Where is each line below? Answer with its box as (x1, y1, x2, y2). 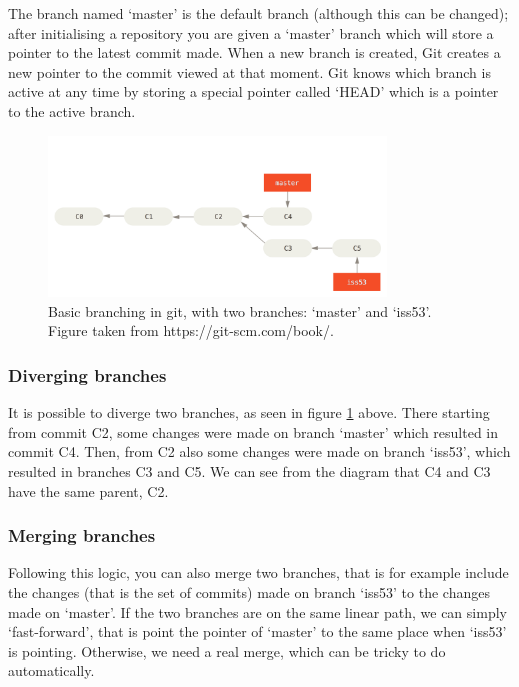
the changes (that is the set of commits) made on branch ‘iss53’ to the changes (8, 581, 490, 602)
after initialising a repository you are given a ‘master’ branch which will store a (8, 22, 494, 43)
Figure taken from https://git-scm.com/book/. (48, 320, 334, 341)
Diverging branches (8, 362, 167, 387)
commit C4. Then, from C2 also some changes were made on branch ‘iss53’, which (8, 441, 511, 462)
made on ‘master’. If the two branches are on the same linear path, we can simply (8, 601, 507, 622)
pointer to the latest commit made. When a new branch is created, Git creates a (8, 42, 501, 63)
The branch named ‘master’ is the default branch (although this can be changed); (8, 3, 509, 23)
